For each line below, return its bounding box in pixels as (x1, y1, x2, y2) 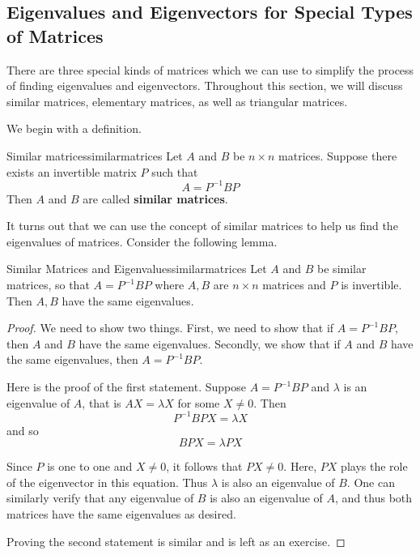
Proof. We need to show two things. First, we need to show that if (6, 319, 334, 336)
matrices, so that (6, 276, 90, 293)
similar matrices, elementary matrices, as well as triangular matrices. (6, 92, 348, 109)
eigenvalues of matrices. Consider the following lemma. (6, 233, 278, 250)
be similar (317, 260, 367, 277)
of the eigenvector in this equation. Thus (6, 473, 208, 490)
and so (6, 421, 39, 438)
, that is (82, 394, 121, 411)
